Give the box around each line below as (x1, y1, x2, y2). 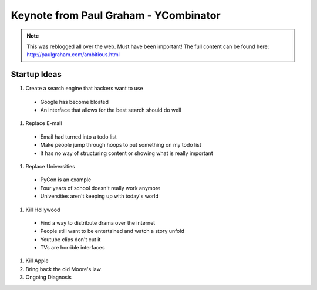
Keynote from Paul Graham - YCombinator (11, 9, 221, 22)
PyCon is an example (40, 176, 92, 183)
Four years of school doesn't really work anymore (40, 184, 161, 191)
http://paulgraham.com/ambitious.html (26, 51, 120, 58)
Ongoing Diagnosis (25, 274, 72, 281)
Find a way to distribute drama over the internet (40, 219, 156, 226)
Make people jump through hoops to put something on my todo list (40, 141, 202, 149)
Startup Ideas (11, 69, 62, 79)
